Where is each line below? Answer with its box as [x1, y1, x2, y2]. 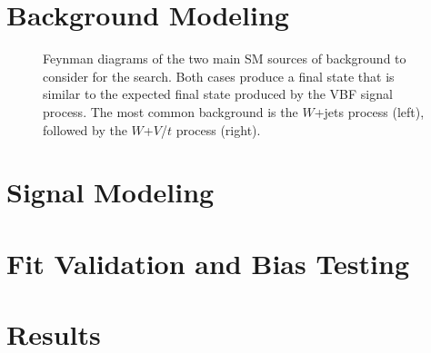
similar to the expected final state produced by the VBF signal [43, 84, 393, 103]
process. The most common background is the [43, 102, 298, 121]
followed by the [43, 120, 127, 139]
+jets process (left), [314, 102, 425, 121]
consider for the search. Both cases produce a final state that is [43, 66, 395, 85]
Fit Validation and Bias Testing [6, 244, 410, 281]
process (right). [175, 120, 261, 139]
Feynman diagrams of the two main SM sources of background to [43, 49, 406, 68]
